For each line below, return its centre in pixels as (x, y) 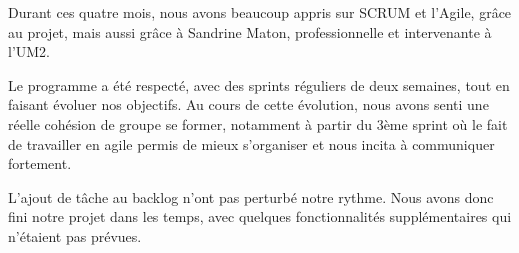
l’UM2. (29, 51)
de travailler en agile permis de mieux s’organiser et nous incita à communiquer (251, 143)
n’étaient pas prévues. (75, 235)
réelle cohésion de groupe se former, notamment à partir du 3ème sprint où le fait (258, 123)
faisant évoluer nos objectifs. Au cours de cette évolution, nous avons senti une (248, 104)
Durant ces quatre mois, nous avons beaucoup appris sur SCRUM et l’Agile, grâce (260, 12)
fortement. (40, 163)
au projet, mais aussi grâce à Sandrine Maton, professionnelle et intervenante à (250, 31)
